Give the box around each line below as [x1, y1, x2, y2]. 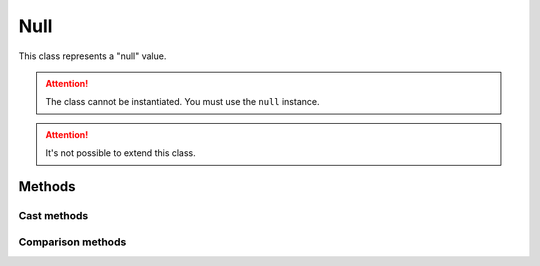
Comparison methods [18, 235, 127, 249]
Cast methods [18, 208, 89, 222]
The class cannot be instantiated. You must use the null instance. [45, 96, 320, 108]
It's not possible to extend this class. [45, 147, 197, 159]
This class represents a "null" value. [18, 50, 167, 62]
